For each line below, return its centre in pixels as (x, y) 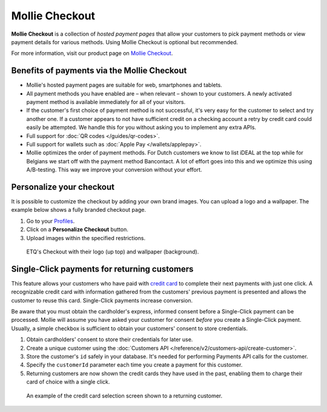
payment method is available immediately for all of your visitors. (106, 102)
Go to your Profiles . (51, 221)
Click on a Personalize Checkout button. (77, 229)
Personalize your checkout (63, 187)
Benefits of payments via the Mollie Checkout (99, 70)
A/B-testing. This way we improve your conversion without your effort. (114, 170)
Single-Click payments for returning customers (102, 269)
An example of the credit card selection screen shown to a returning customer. (124, 396)
